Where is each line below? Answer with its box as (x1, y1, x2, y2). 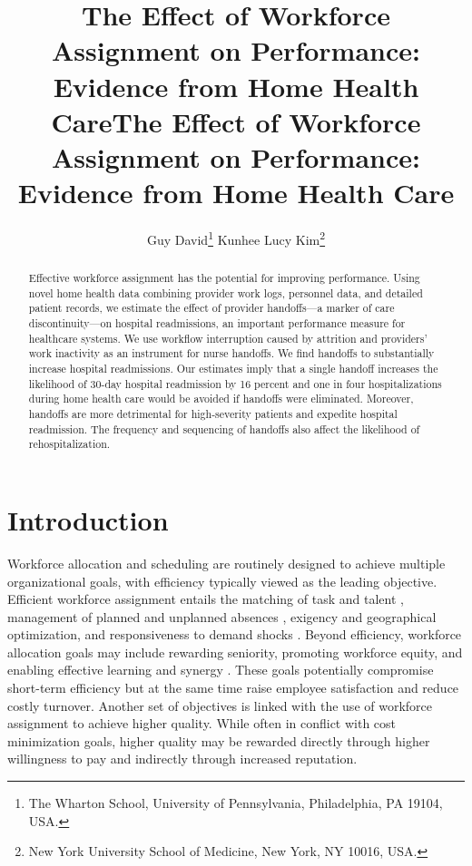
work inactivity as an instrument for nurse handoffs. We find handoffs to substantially (28, 345, 435, 361)
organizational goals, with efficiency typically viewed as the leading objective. (7, 571, 438, 590)
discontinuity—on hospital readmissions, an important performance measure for (28, 316, 406, 331)
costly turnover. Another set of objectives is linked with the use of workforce (7, 696, 433, 715)
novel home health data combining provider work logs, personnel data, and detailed (28, 285, 423, 300)
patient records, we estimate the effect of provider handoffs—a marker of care (28, 300, 395, 316)
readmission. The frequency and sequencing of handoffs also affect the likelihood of (28, 421, 420, 436)
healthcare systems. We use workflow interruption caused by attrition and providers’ (28, 330, 428, 345)
